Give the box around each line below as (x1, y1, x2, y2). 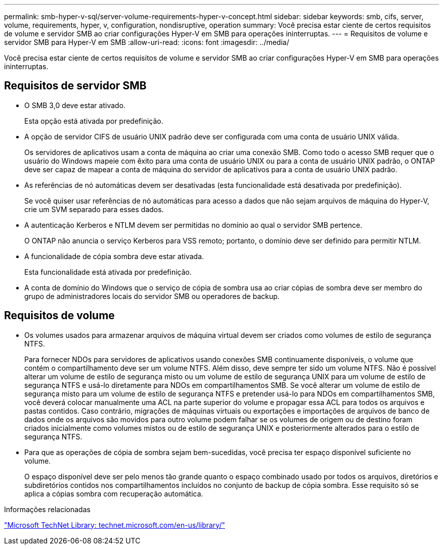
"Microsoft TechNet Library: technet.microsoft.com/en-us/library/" (4, 520, 225, 529)
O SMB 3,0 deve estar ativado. (24, 101, 126, 110)
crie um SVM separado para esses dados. (24, 205, 164, 214)
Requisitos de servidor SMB (4, 79, 147, 92)
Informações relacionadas (4, 505, 91, 514)
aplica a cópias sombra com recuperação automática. (24, 489, 203, 498)
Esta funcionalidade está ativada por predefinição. (24, 267, 192, 276)
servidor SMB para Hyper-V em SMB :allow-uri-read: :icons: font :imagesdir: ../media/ (4, 38, 289, 46)
